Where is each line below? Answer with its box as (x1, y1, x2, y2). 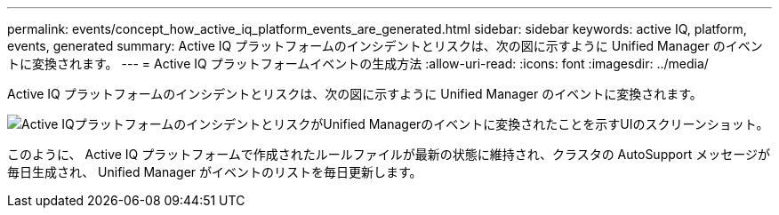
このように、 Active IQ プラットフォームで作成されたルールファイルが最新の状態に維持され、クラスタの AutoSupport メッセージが (7, 147, 770, 162)
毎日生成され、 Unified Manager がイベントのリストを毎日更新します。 (7, 164, 422, 179)
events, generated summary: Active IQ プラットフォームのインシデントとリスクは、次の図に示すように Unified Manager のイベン (7, 38, 763, 53)
